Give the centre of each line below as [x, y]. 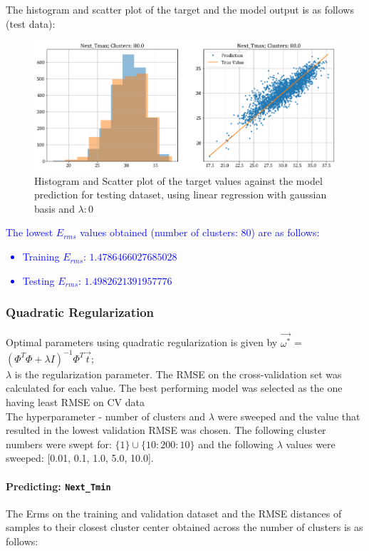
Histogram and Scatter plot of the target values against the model [178, 180]
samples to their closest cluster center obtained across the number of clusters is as [184, 527]
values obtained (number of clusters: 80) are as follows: [200, 232]
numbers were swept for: [59, 444]
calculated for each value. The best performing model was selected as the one [174, 388]
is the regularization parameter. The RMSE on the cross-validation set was [178, 374]
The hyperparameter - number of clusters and [105, 416]
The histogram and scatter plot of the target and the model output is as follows [180, 9]
